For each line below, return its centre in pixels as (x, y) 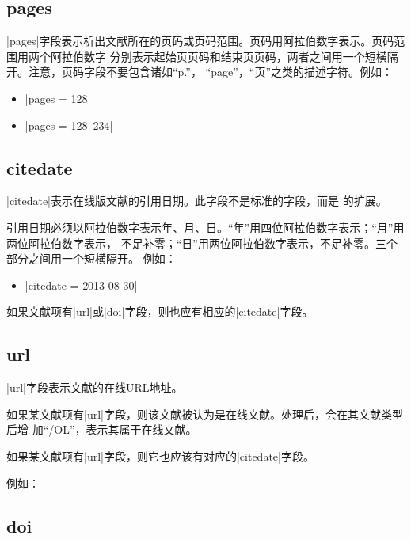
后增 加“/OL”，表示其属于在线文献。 (102, 429)
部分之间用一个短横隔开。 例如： (91, 258)
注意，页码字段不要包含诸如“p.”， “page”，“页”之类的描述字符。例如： (211, 72)
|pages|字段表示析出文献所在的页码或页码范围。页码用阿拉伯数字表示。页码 (200, 41)
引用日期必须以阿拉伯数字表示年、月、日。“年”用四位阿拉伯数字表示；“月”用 (205, 227)
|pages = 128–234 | (69, 125)
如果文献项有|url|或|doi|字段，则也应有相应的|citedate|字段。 (160, 311)
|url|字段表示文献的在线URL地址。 (95, 387)
